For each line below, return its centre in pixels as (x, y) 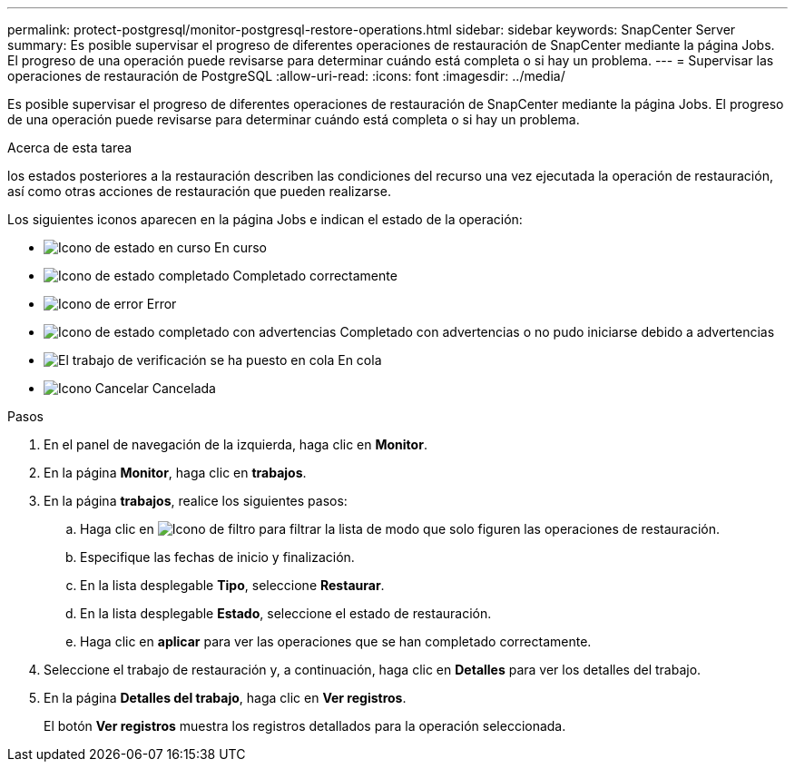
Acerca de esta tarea (70, 148)
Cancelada (184, 388)
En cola (360, 360)
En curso (241, 247)
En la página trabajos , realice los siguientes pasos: (196, 501)
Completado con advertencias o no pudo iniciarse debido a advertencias (557, 332)
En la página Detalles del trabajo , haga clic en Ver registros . (225, 698)
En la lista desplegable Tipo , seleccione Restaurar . (232, 585)
